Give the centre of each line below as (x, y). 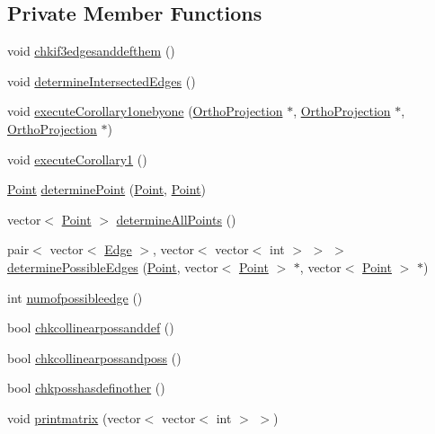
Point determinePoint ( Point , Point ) (107, 189)
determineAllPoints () (176, 219)
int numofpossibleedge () (75, 297)
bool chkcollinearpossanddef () (91, 328)
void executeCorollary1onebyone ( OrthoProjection (145, 111)
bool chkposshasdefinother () (86, 388)
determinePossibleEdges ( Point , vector (113, 266)
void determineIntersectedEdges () (102, 80)
